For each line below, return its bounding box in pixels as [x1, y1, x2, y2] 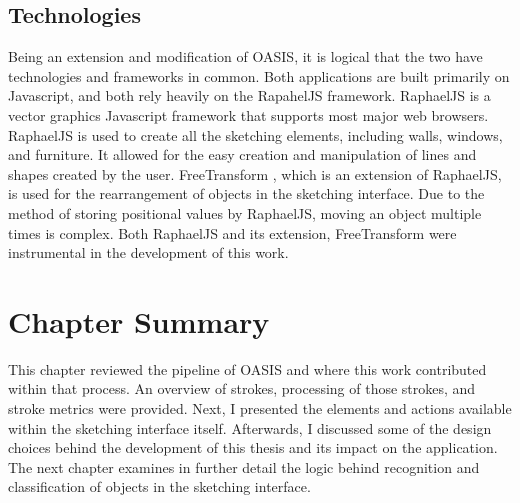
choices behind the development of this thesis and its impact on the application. [8, 437, 498, 458]
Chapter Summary [8, 300, 270, 341]
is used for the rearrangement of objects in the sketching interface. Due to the [8, 183, 485, 204]
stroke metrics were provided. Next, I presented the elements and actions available [8, 398, 512, 419]
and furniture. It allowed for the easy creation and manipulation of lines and [8, 144, 477, 165]
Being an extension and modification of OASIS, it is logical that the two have [8, 46, 483, 67]
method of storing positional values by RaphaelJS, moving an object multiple [8, 202, 482, 223]
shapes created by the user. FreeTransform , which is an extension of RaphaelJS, [8, 163, 502, 184]
